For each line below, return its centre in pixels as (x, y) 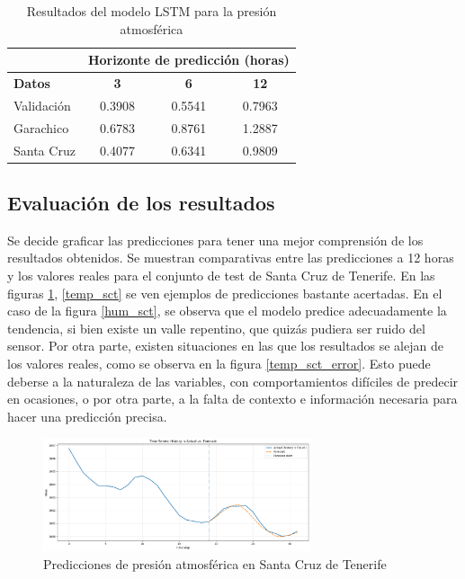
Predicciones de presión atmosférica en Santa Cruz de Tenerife (215, 563)
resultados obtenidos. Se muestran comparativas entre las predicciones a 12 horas (231, 258)
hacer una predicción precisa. (87, 416)
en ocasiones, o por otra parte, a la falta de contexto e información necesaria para (232, 399)
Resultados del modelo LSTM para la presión (152, 11)
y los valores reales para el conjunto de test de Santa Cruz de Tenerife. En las (221, 276)
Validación (42, 105)
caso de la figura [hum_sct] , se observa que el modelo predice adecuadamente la (227, 311)
